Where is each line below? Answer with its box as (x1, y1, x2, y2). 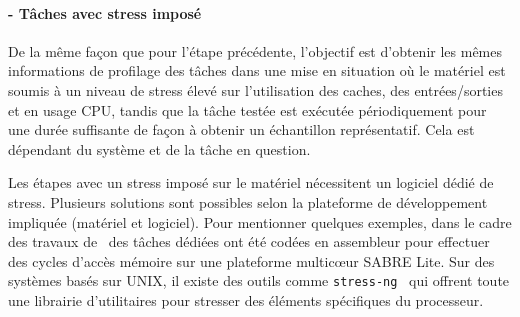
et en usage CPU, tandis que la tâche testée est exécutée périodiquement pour (8, 99, 487, 120)
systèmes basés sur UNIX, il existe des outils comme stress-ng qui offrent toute (8, 270, 510, 291)
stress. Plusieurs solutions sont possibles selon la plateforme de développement (8, 191, 488, 212)
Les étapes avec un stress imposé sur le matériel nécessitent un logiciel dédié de (8, 172, 494, 193)
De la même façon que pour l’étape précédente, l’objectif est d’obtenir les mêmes (8, 40, 502, 61)
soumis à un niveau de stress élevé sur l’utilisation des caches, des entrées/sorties (8, 79, 503, 100)
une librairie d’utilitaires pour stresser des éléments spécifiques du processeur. (8, 289, 484, 310)
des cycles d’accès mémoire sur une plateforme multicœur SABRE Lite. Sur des (8, 250, 495, 271)
